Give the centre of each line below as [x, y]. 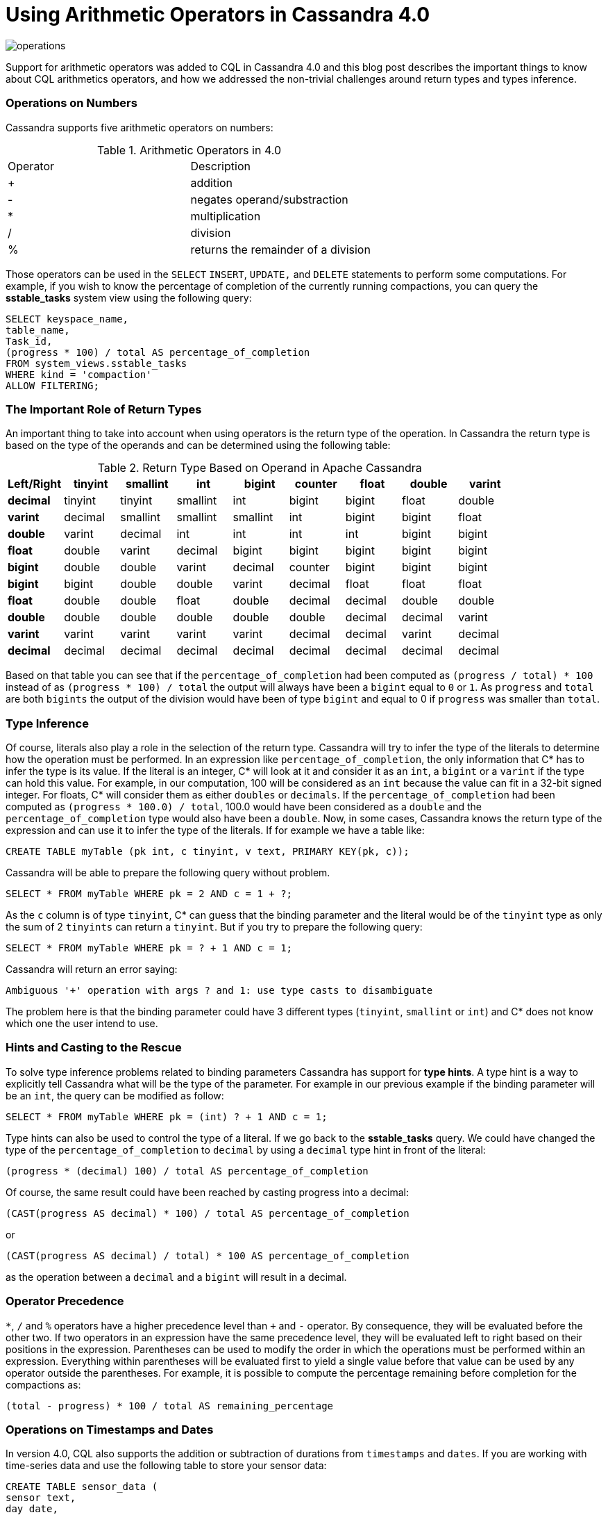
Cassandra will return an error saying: [92, 969]
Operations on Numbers [71, 103]
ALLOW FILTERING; [52, 385]
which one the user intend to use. [82, 1023]
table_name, [38, 330]
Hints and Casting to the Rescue [94, 1048]
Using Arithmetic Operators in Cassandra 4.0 [218, 15]
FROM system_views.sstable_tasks [96, 363]
